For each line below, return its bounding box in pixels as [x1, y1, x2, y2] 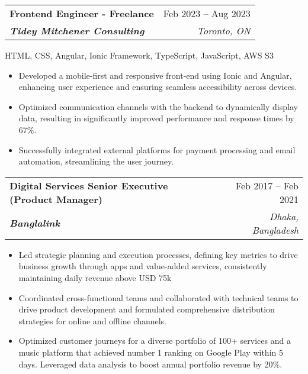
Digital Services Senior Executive [9, 178, 168, 192]
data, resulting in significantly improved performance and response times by [18, 112, 294, 124]
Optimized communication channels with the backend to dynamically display [18, 100, 298, 112]
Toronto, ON [197, 24, 251, 37]
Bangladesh [252, 223, 299, 237]
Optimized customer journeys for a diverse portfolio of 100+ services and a [18, 334, 291, 347]
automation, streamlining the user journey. [18, 155, 174, 167]
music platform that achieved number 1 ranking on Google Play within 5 [18, 346, 283, 358]
